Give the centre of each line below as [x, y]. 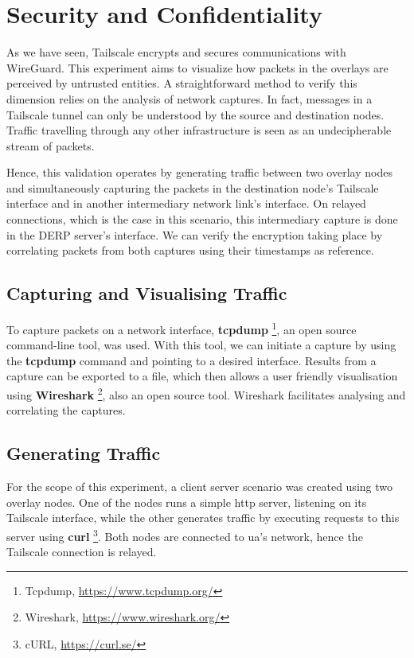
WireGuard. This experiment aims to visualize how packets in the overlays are [197, 67]
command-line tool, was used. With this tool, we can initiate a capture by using [201, 345]
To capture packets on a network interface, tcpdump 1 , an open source [182, 328]
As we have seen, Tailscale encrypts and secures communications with [176, 52]
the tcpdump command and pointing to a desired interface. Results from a [191, 360]
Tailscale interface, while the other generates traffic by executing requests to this [203, 518]
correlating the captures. [66, 410]
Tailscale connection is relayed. [82, 552]
